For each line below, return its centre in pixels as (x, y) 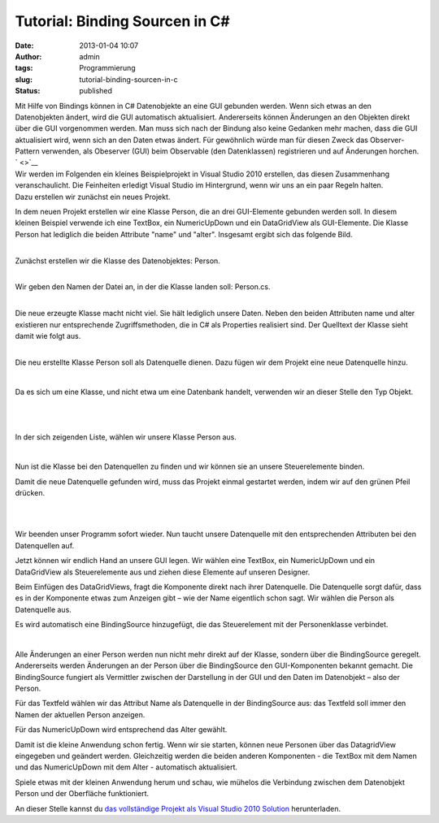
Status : (28, 91)
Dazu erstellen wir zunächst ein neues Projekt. (93, 197)
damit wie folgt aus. (48, 336)
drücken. (30, 493)
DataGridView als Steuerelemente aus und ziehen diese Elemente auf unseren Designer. (163, 572)
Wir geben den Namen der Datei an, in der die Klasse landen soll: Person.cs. (143, 287)
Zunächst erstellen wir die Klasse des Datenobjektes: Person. (118, 261)
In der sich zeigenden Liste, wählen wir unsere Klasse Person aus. (126, 437)
